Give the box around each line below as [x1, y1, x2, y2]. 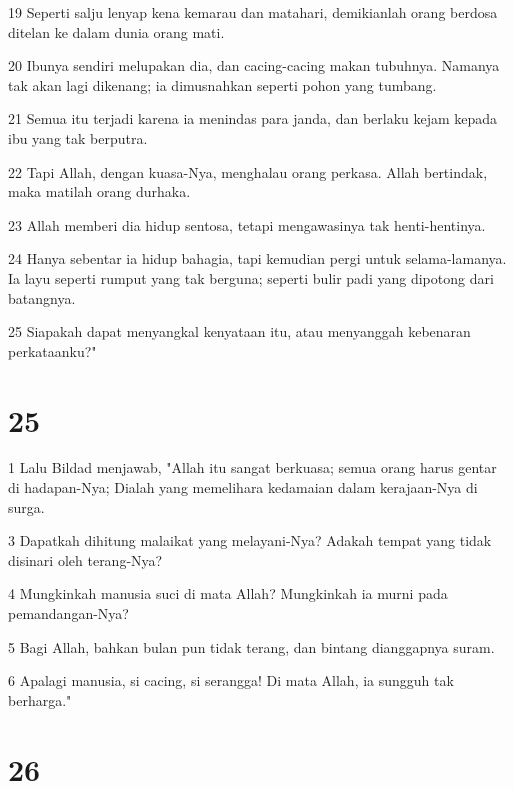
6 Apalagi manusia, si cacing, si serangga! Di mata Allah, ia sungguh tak [8, 670, 454, 691]
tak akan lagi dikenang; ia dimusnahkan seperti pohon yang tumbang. [8, 74, 437, 95]
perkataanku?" [8, 340, 97, 361]
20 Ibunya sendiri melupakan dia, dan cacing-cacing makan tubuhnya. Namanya [8, 55, 500, 76]
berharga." [8, 689, 72, 710]
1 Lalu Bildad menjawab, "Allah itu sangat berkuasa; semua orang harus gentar [8, 457, 497, 478]
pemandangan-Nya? [8, 603, 129, 623]
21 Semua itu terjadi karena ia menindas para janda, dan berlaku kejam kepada [8, 108, 498, 129]
